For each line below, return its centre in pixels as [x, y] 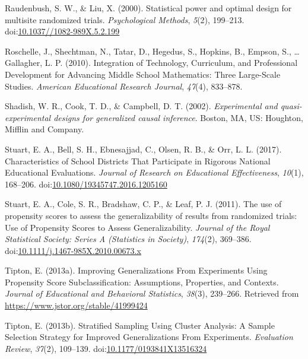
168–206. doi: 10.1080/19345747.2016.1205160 [86, 184]
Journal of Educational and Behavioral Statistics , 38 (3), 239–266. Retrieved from [152, 293]
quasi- [291, 106]
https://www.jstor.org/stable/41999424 [76, 305]
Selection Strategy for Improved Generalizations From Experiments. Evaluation [149, 337]
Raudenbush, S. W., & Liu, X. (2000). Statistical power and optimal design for [148, 8]
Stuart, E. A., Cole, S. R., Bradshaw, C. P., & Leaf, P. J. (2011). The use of [143, 204]
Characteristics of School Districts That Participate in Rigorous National [138, 161]
